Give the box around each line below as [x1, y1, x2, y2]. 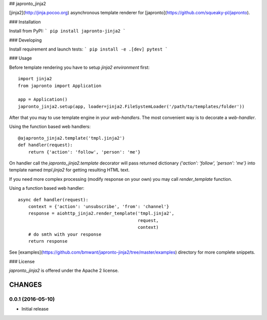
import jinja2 [18, 76, 52, 82]
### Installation [9, 19, 41, 25]
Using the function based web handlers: [9, 124, 91, 130]
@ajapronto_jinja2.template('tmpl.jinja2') [18, 135, 125, 141]
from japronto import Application [18, 83, 101, 89]
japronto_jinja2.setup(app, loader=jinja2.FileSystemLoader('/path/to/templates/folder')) [18, 104, 245, 109]
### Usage [9, 55, 32, 61]
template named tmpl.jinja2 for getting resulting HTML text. [9, 167, 130, 173]
